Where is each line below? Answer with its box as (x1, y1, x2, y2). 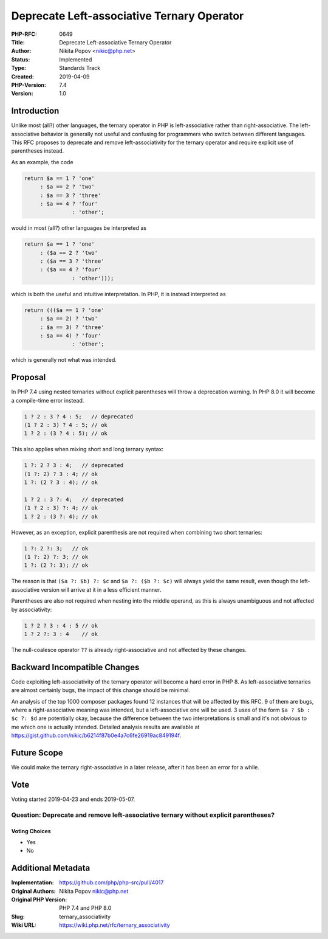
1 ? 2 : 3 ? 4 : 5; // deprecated (24, 413, 134, 420)
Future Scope (11, 748, 63, 758)
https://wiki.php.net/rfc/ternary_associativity (59, 921, 170, 929)
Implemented (59, 55, 92, 63)
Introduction (11, 106, 60, 116)
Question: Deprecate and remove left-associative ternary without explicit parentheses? (11, 811, 275, 819)
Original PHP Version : (11, 896, 67, 903)
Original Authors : (11, 887, 56, 895)
